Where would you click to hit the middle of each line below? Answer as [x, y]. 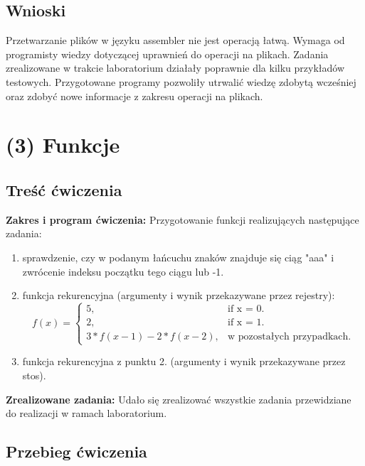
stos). [34, 375]
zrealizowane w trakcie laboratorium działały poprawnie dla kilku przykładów [175, 68]
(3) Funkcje [63, 145]
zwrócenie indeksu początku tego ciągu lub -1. [123, 271]
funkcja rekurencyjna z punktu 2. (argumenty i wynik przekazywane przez [184, 361]
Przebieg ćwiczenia [76, 451]
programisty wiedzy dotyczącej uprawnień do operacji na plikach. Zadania [167, 54]
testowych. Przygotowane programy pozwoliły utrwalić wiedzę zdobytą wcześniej [181, 81]
